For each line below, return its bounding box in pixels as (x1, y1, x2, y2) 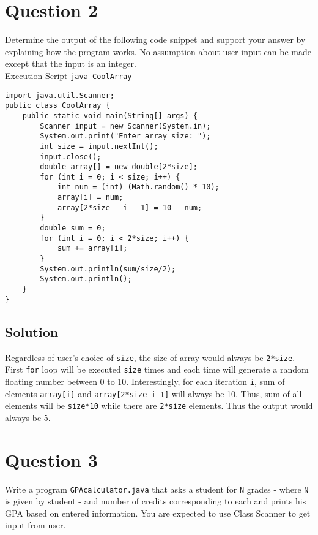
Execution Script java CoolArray (5, 69, 132, 82)
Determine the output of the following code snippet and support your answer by (5, 33, 306, 46)
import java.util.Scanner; (5, 91, 114, 100)
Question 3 (5, 447, 98, 472)
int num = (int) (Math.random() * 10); (57, 183, 220, 192)
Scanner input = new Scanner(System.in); (40, 121, 211, 131)
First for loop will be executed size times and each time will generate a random (5, 363, 309, 376)
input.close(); (40, 152, 102, 161)
